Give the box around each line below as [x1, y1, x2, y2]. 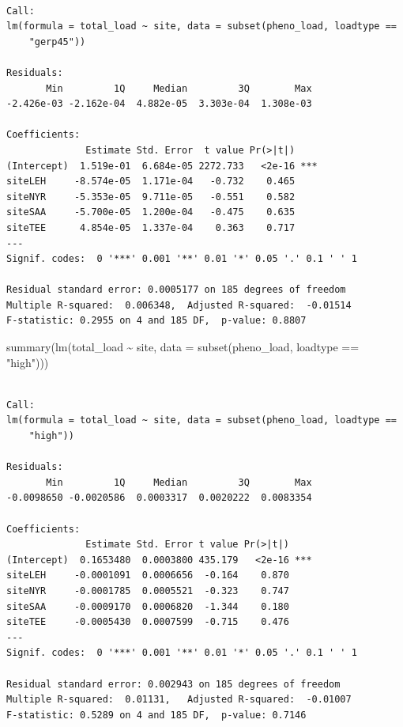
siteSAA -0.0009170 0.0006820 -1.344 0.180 [6, 600, 289, 612]
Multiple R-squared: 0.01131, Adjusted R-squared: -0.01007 [6, 694, 352, 706]
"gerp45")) [28, 36, 86, 47]
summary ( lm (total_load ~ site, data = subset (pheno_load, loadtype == [6, 339, 360, 355]
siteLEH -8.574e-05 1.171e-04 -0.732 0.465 [6, 176, 296, 187]
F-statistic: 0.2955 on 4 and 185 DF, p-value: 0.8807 [6, 315, 307, 327]
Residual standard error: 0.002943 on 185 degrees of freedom [6, 678, 341, 690]
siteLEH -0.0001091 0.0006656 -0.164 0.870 [6, 570, 289, 581]
